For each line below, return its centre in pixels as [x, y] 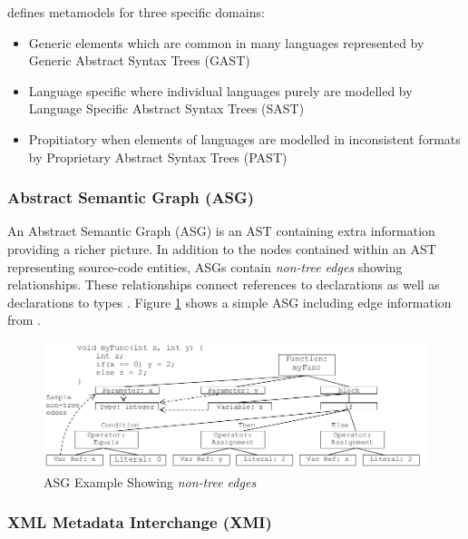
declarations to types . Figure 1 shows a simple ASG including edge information [229, 302]
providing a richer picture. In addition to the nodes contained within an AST [222, 248]
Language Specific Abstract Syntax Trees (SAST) [166, 108]
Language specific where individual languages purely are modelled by [220, 90]
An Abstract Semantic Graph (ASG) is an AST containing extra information [221, 231]
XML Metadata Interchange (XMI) [140, 522]
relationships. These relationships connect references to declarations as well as [224, 284]
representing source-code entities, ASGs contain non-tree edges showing [205, 266]
